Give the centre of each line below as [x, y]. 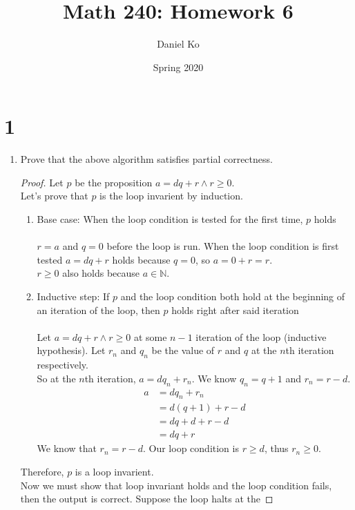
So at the [56, 378]
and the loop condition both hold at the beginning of [233, 296]
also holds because [101, 273]
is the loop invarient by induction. [171, 196]
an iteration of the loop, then [98, 310]
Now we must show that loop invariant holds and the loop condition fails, [176, 485]
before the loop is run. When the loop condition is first [223, 246]
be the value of [183, 350]
